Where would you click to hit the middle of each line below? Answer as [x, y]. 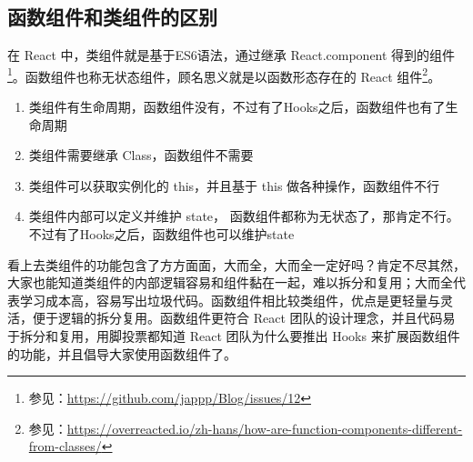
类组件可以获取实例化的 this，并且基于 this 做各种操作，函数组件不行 [234, 185]
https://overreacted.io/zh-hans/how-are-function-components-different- [265, 428]
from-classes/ [65, 446]
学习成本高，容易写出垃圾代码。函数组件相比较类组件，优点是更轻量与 [230, 300]
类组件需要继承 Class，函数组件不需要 [141, 155]
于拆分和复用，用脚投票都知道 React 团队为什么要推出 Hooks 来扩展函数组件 [234, 335]
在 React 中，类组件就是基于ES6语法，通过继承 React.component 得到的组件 [231, 55]
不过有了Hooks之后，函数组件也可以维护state [161, 234]
